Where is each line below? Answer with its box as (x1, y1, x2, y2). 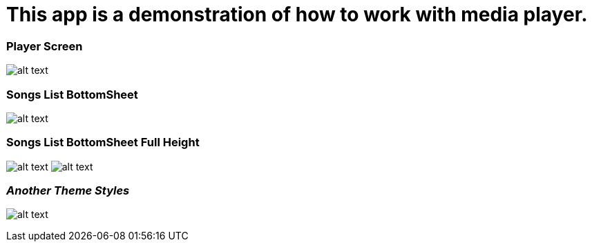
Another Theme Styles (6, 184, 130, 197)
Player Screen (6, 39, 83, 53)
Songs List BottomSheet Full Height (6, 135, 200, 150)
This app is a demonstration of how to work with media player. (6, 3, 588, 26)
